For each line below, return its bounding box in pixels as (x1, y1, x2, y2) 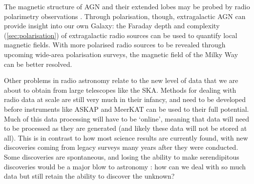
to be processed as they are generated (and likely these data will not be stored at (4, 123, 247, 133)
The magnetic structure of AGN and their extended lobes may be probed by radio (4, 1, 250, 11)
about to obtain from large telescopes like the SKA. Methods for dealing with (4, 84, 236, 95)
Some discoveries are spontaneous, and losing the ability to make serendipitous (4, 151, 239, 162)
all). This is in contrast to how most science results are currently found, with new (4, 132, 248, 143)
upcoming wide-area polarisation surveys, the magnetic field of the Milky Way (4, 49, 238, 59)
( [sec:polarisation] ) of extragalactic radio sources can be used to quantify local (4, 30, 237, 40)
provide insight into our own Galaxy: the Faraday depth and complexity (4, 20, 220, 31)
